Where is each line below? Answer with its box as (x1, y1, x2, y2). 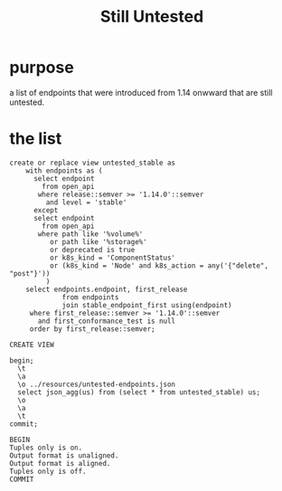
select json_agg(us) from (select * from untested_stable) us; (17, 387, 260, 397)
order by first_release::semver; (29, 324, 155, 334)
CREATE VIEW (9, 340, 54, 349)
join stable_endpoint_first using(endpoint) (61, 300, 232, 309)
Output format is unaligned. (9, 450, 119, 460)
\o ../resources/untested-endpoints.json (17, 380, 176, 389)
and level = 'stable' (45, 197, 127, 207)
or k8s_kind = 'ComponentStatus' (49, 253, 176, 262)
